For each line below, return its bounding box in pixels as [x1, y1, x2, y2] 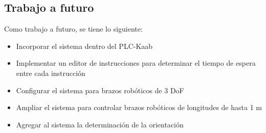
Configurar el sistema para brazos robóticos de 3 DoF [16, 85, 184, 95]
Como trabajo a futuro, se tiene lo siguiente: [4, 23, 143, 34]
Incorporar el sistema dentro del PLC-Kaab [16, 40, 153, 51]
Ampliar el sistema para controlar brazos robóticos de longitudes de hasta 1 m [16, 102, 262, 113]
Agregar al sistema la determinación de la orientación [16, 119, 184, 129]
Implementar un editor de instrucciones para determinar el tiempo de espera [16, 58, 256, 68]
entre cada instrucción [16, 67, 85, 78]
